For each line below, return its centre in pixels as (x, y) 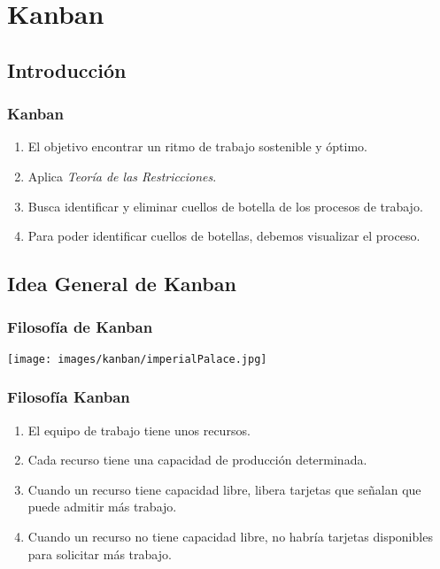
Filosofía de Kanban (80, 327)
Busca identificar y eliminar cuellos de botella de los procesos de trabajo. (225, 206)
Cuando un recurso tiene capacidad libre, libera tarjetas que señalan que (224, 489)
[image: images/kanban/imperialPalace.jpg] (137, 359)
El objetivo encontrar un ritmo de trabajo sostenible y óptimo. (198, 146)
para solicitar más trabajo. (100, 554)
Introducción (67, 69)
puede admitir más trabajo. (102, 507)
